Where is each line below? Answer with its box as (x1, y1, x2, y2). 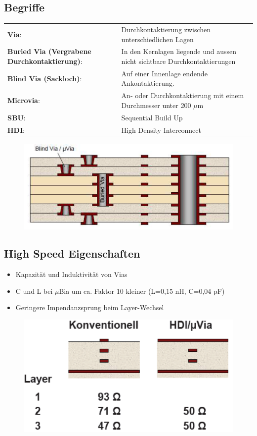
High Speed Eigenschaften (4, 246, 140, 261)
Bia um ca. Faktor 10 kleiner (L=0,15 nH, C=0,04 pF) (59, 285, 225, 296)
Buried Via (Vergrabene (7, 46, 91, 56)
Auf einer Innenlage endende (121, 68, 208, 78)
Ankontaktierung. (121, 78, 174, 88)
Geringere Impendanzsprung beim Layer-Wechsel (15, 302, 164, 313)
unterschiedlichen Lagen (121, 34, 194, 44)
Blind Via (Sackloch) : (7, 73, 82, 83)
